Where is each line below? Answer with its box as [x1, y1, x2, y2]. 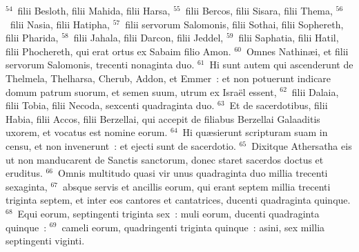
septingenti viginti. [6, 233, 85, 248]
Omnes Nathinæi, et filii [246, 43, 349, 58]
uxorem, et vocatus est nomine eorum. [6, 125, 168, 139]
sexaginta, [6, 179, 48, 193]
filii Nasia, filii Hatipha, [10, 17, 110, 31]
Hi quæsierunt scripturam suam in [182, 125, 328, 139]
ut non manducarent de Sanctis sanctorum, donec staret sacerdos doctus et [6, 152, 324, 166]
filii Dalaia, [291, 84, 339, 99]
